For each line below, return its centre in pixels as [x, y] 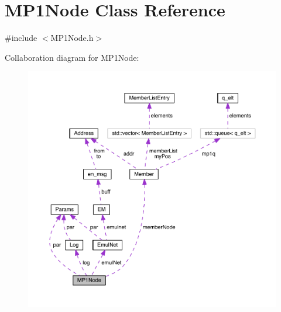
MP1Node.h [72, 38]
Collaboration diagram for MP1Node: [72, 57]
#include [21, 38]
